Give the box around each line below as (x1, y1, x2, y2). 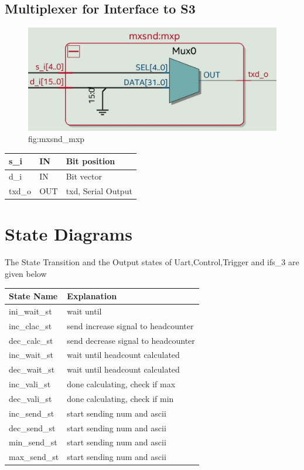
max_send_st (9, 451, 59, 463)
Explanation (67, 290, 117, 302)
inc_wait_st (9, 349, 53, 361)
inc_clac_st (9, 319, 52, 332)
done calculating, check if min (67, 392, 174, 404)
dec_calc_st (9, 334, 53, 346)
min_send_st (9, 436, 57, 448)
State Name (9, 290, 58, 302)
